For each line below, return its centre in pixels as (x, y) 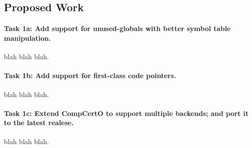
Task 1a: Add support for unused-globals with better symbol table (117, 28)
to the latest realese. (39, 123)
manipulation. (28, 38)
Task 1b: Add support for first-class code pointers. (90, 75)
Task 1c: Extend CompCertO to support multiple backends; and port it (126, 113)
